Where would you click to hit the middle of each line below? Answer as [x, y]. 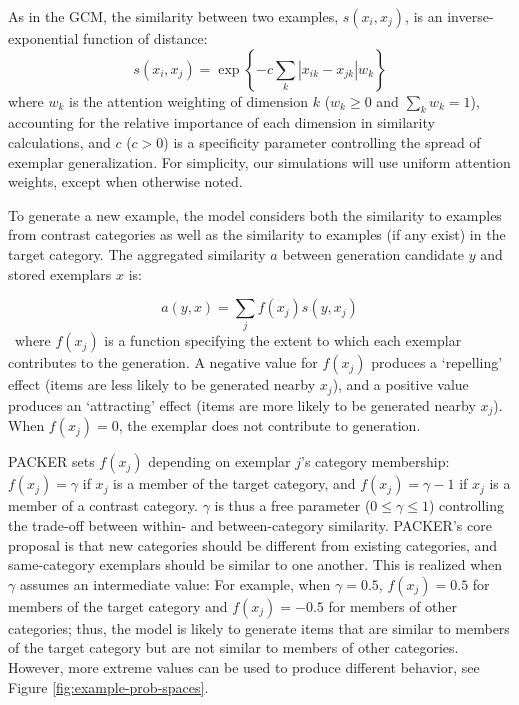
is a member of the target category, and [234, 483]
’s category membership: [375, 461]
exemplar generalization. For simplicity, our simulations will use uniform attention [259, 161]
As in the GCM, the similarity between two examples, [173, 16]
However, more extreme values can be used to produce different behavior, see [244, 666]
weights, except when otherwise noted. [125, 181]
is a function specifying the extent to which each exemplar [283, 340]
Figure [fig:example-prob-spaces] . [108, 686]
